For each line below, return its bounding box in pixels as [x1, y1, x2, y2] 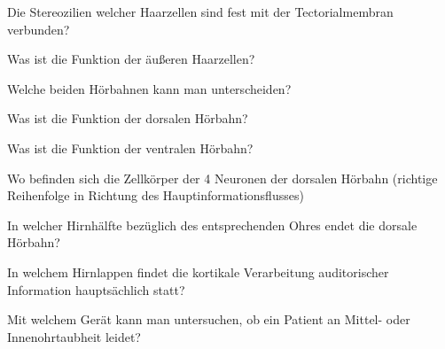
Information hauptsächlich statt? [7, 280, 185, 299]
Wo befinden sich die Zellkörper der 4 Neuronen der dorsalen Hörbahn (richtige [7, 168, 438, 187]
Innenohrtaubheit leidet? [7, 327, 141, 345]
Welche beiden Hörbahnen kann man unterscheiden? [7, 79, 292, 97]
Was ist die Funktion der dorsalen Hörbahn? [7, 109, 248, 128]
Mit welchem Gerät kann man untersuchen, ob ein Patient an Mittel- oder [7, 310, 410, 329]
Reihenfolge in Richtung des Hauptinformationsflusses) [7, 186, 304, 205]
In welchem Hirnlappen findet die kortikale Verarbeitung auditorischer [7, 262, 389, 281]
